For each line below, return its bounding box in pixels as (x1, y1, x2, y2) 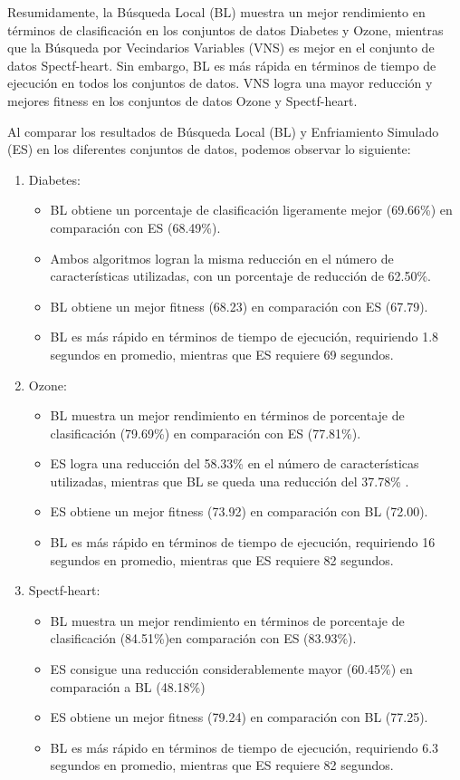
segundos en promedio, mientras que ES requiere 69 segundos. (50, 344, 394, 363)
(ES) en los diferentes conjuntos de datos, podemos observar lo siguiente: (7, 140, 411, 159)
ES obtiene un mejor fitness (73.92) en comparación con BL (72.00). (50, 502, 428, 521)
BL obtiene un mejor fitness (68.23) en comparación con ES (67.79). (50, 296, 428, 315)
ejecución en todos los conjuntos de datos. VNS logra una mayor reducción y (7, 73, 433, 92)
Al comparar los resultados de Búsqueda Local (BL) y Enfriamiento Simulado (7, 121, 439, 140)
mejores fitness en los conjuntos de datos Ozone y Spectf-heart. (7, 91, 358, 110)
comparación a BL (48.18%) (50, 677, 206, 696)
